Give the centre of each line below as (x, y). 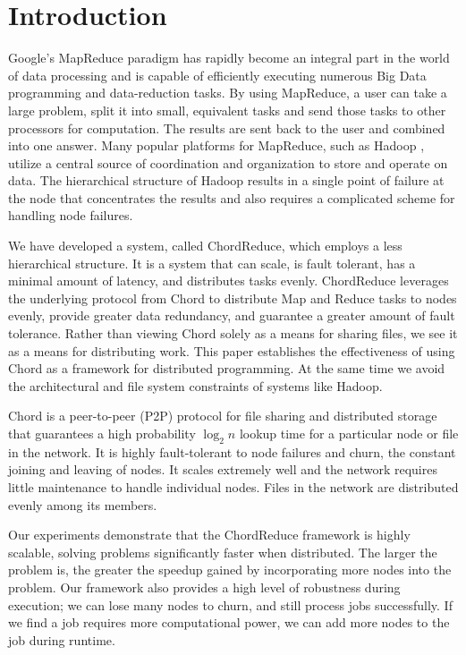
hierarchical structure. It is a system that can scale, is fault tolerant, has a (212, 263)
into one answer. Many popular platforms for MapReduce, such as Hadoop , (216, 145)
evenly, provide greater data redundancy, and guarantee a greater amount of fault (232, 315)
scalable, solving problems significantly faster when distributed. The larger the (223, 552)
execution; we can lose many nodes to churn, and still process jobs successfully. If (230, 604)
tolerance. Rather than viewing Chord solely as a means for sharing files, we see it (233, 333)
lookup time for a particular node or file (349, 433)
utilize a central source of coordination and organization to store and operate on (228, 162)
